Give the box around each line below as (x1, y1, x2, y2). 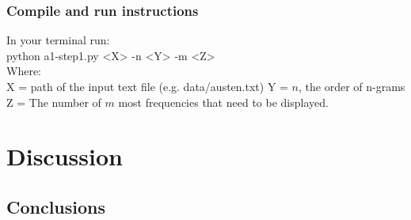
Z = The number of (6, 93, 101, 110)
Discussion (6, 140, 123, 173)
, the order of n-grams (299, 78, 405, 94)
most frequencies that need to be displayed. (118, 93, 329, 110)
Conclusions (6, 194, 106, 218)
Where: (6, 63, 41, 79)
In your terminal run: (6, 32, 110, 48)
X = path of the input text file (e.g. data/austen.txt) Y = (6, 78, 288, 94)
